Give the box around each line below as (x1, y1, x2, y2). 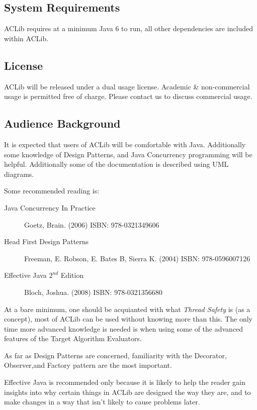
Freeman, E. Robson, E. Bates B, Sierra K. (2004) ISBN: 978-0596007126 (24, 253, 250, 263)
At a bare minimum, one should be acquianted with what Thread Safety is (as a (4, 303, 250, 314)
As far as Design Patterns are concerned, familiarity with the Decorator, (4, 350, 227, 360)
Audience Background (4, 116, 121, 131)
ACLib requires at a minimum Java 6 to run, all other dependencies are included (4, 23, 253, 34)
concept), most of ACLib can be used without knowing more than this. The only (4, 314, 252, 324)
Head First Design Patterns (4, 236, 89, 247)
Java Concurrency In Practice (4, 202, 96, 213)
